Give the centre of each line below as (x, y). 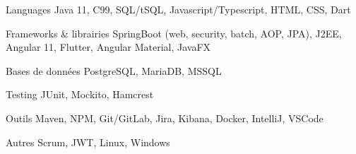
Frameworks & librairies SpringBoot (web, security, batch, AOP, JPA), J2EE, (174, 33)
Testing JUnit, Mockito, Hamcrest (80, 94)
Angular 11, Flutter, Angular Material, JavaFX (108, 47)
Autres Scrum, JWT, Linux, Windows (88, 142)
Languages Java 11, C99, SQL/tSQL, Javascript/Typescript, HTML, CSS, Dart (178, 9)
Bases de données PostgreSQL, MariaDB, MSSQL (114, 70)
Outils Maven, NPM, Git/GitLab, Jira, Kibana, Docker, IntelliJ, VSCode (165, 118)
